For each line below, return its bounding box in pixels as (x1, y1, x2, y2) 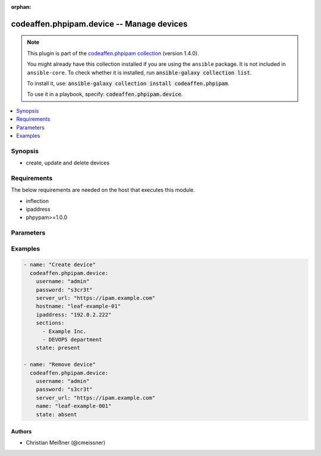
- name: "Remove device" (23, 361, 96, 368)
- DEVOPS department (42, 336, 102, 343)
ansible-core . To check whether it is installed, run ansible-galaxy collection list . (27, 69, 252, 76)
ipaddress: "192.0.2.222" (36, 311, 112, 318)
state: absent (36, 411, 77, 418)
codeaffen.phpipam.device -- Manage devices (11, 18, 188, 29)
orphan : (11, 4, 32, 10)
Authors (11, 428, 32, 435)
